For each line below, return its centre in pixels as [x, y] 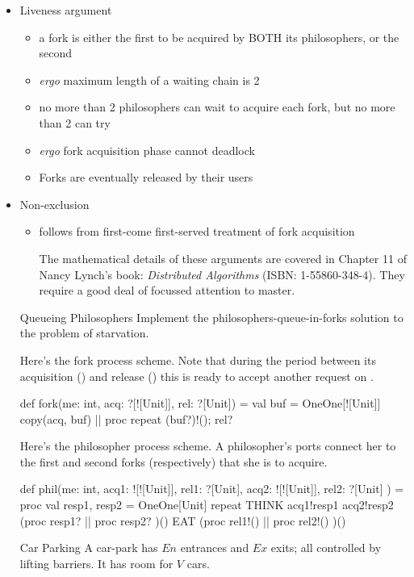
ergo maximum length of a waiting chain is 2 [149, 79]
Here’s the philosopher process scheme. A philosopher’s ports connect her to [208, 446]
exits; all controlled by [326, 548]
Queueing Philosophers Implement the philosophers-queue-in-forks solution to [211, 317]
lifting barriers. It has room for [96, 563]
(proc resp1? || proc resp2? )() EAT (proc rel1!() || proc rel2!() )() [183, 520]
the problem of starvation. [84, 333]
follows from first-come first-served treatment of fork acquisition [197, 231]
